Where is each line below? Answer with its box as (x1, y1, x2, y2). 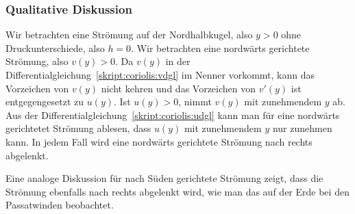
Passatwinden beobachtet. (5, 198, 114, 212)
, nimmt (178, 94, 212, 109)
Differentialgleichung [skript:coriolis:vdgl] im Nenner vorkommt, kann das (5, 68, 315, 81)
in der (165, 54, 191, 68)
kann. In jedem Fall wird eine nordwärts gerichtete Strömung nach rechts (5, 134, 313, 148)
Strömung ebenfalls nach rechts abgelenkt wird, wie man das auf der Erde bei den (5, 184, 350, 198)
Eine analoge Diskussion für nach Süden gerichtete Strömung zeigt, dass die (5, 171, 323, 185)
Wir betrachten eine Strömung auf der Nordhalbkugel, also (5, 27, 253, 42)
